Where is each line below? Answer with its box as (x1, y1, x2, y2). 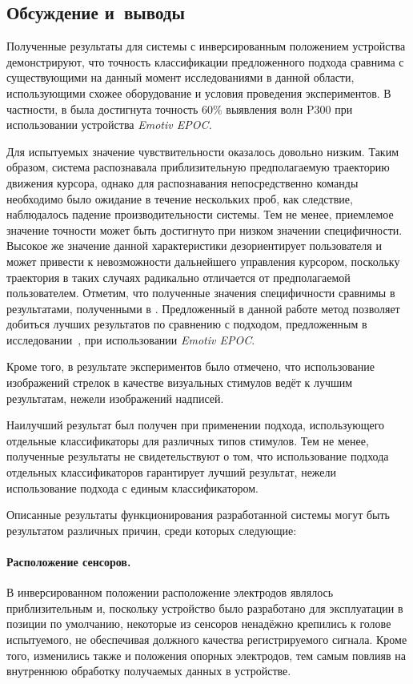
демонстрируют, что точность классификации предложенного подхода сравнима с (6, 53, 404, 70)
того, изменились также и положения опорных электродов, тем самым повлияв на (6, 646, 406, 663)
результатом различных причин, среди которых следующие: (6, 521, 297, 538)
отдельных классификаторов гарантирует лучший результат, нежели (6, 464, 337, 481)
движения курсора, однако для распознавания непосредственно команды (6, 174, 359, 191)
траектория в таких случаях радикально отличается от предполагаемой (6, 268, 351, 285)
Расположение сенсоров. (6, 553, 131, 570)
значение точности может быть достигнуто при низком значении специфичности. (6, 221, 403, 238)
